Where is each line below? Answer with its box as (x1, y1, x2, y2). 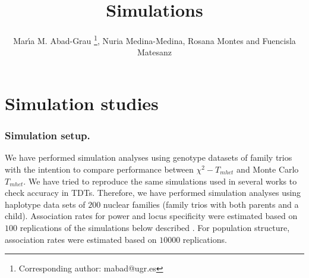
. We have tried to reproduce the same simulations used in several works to (23, 174, 297, 187)
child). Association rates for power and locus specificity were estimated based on (5, 210, 298, 222)
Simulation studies (5, 90, 159, 115)
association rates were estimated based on (5, 233, 157, 245)
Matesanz (137, 46, 172, 58)
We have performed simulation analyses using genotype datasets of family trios (5, 151, 292, 164)
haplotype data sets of (5, 198, 86, 210)
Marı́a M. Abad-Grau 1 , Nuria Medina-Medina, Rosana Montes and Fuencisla (13, 33, 296, 46)
